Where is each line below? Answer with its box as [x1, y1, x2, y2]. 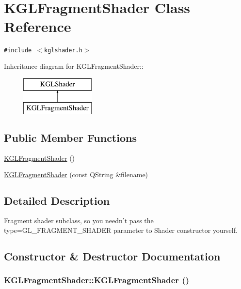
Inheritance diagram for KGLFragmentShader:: [4, 61, 144, 71]
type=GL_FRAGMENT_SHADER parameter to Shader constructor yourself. [4, 225, 238, 235]
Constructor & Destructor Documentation [4, 248, 221, 263]
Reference [4, 16, 71, 36]
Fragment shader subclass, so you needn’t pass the [4, 215, 154, 226]
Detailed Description [4, 193, 110, 208]
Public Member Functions [4, 130, 137, 145]
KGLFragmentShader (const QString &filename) [4, 169, 148, 179]
